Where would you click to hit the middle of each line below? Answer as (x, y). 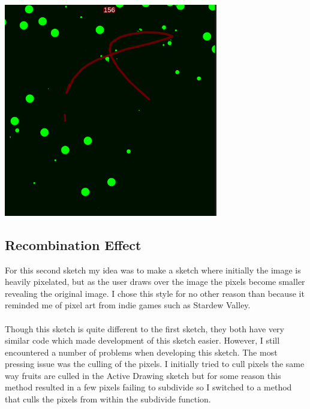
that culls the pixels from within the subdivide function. (108, 399)
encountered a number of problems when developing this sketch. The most (141, 352)
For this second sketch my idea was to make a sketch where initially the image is (153, 270)
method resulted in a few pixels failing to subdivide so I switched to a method (148, 387)
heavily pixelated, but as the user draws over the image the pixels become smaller (155, 282)
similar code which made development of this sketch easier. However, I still (142, 340)
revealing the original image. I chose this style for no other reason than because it (155, 293)
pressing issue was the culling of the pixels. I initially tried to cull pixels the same (155, 364)
